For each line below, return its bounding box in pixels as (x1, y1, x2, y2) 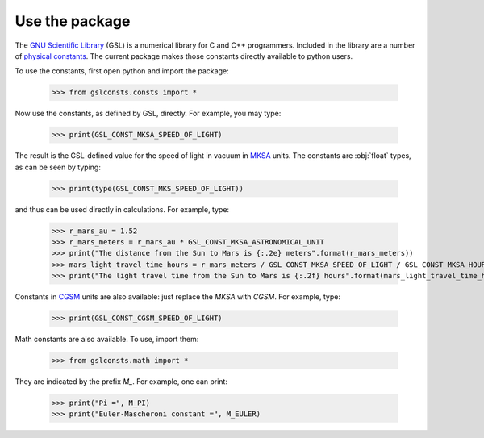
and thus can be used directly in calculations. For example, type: (15, 204, 230, 214)
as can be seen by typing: (15, 162, 101, 172)
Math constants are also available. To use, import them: (15, 335, 199, 344)
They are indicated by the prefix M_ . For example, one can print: (15, 377, 227, 386)
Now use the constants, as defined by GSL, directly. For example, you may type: (15, 109, 282, 119)
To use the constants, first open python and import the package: (15, 66, 229, 76)
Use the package (15, 12, 131, 30)
